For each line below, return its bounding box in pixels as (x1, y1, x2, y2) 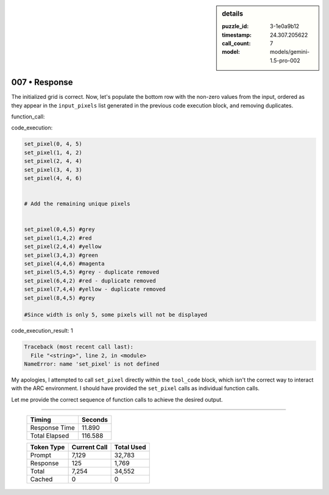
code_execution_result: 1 (11, 327, 73, 334)
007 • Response (11, 77, 73, 88)
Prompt (30, 451, 52, 460)
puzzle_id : (222, 23, 249, 30)
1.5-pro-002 (270, 57, 300, 64)
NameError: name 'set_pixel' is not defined (24, 361, 160, 367)
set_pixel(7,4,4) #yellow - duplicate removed (24, 286, 166, 293)
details (222, 10, 244, 18)
